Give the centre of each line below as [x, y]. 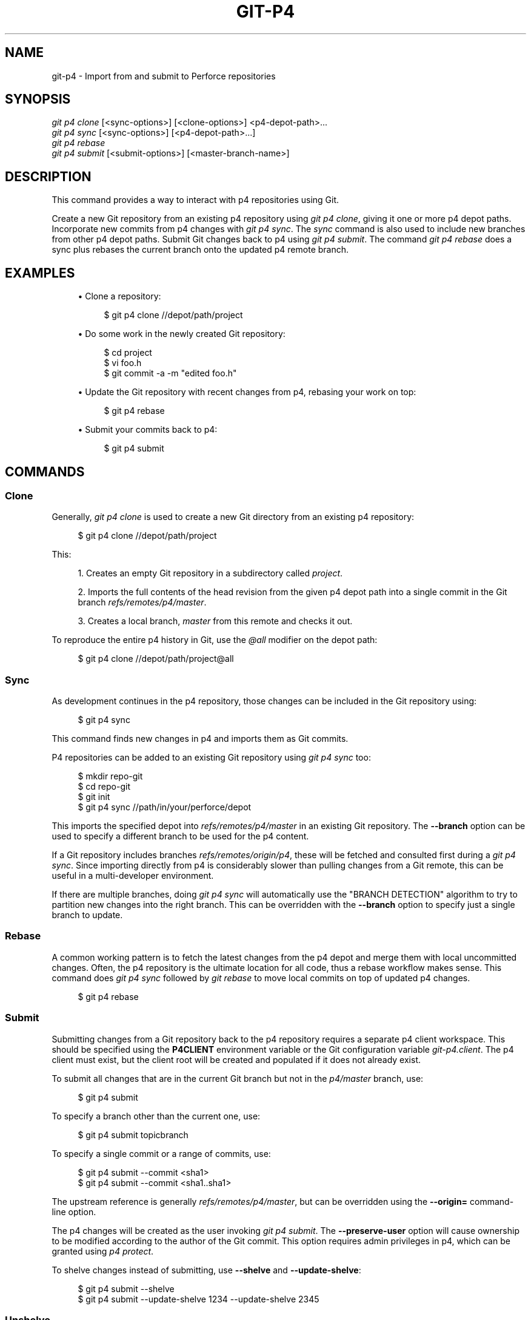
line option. [74, 1212]
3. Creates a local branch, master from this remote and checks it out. [215, 621]
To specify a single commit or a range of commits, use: [161, 1153]
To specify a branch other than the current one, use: [156, 1116]
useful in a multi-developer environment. [133, 876]
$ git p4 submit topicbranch [133, 1135]
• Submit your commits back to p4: [148, 430]
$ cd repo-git [104, 787]
